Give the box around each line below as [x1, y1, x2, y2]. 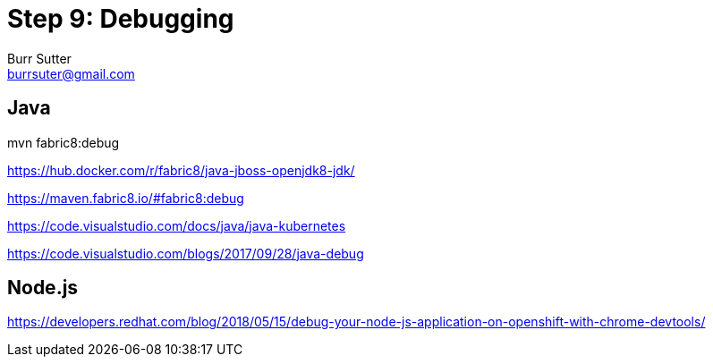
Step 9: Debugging [7, 4, 234, 34]
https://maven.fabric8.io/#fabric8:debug [7, 190, 244, 206]
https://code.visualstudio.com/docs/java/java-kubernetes [7, 217, 346, 233]
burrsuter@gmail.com [7, 65, 135, 81]
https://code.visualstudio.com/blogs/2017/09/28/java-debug [7, 245, 364, 261]
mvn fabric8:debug [7, 134, 120, 150]
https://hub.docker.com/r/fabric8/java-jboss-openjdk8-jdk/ [7, 162, 355, 178]
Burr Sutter [7, 50, 72, 66]
